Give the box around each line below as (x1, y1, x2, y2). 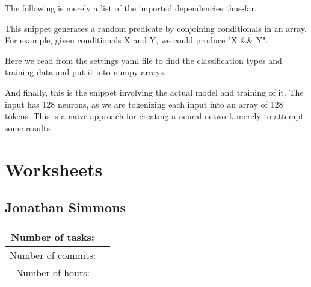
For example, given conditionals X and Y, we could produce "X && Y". (5, 34, 268, 46)
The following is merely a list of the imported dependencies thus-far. (5, 2, 257, 14)
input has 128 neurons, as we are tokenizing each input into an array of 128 (5, 97, 283, 110)
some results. (5, 121, 52, 134)
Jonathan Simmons (5, 198, 126, 217)
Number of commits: (10, 247, 96, 262)
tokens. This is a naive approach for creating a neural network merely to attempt (5, 110, 304, 122)
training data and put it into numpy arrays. (5, 66, 166, 78)
